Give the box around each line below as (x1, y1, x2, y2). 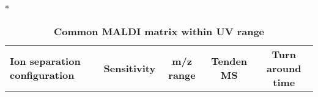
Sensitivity (103, 61, 156, 75)
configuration (10, 68, 75, 82)
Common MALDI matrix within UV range (53, 24, 265, 38)
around (267, 61, 301, 75)
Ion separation (10, 54, 81, 69)
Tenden (211, 54, 248, 69)
